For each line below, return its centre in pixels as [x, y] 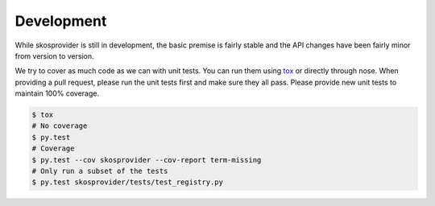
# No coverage [60, 126]
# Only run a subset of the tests [100, 171]
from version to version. [54, 56]
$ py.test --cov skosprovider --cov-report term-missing [147, 160]
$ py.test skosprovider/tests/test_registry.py [127, 182]
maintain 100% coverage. [57, 93]
